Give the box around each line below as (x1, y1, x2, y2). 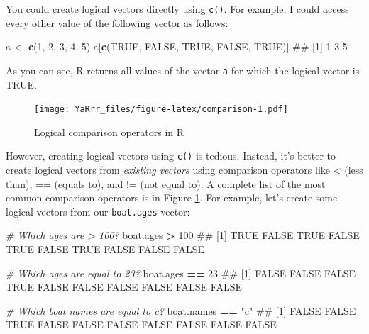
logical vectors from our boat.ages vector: (6, 204, 190, 218)
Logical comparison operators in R (34, 124, 184, 139)
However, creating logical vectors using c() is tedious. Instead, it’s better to (6, 148, 336, 163)
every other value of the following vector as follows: (6, 15, 228, 30)
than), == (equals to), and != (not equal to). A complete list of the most (6, 176, 326, 191)
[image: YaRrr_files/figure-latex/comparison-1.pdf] (34, 104, 288, 115)
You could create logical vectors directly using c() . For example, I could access (6, 1, 349, 16)
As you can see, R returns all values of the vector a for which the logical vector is (6, 62, 360, 77)
